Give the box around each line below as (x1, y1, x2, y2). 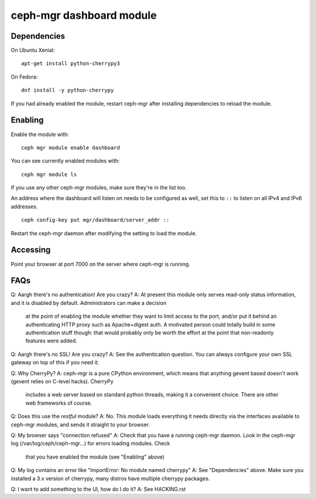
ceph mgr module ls (21, 171, 77, 178)
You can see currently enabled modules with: (11, 157, 120, 164)
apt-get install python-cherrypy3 (21, 60, 120, 67)
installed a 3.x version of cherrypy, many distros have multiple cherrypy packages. (11, 475, 210, 482)
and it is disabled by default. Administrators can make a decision (11, 299, 167, 306)
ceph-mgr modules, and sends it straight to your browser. (11, 421, 150, 428)
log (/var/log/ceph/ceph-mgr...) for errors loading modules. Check (11, 440, 170, 447)
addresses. (11, 203, 38, 210)
